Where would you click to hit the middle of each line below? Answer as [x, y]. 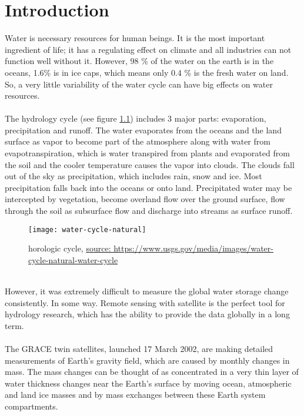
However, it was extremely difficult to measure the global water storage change [147, 291]
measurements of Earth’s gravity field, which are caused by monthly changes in [147, 360]
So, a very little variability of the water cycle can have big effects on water [139, 84]
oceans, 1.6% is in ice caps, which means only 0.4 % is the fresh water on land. [147, 72]
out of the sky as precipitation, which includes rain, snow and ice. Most [133, 176]
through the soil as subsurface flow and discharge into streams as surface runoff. [149, 211]
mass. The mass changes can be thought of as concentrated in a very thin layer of [152, 372]
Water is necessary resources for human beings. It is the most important [135, 38]
